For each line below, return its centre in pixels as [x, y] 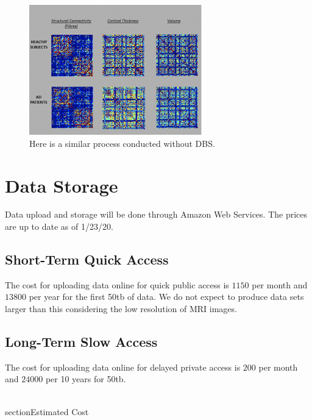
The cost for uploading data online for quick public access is [117, 284]
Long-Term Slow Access [81, 342]
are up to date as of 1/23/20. [59, 226]
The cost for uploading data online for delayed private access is [123, 367]
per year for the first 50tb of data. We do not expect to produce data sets [166, 297]
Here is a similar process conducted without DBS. [122, 143]
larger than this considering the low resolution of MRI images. [121, 309]
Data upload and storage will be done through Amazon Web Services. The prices [156, 214]
